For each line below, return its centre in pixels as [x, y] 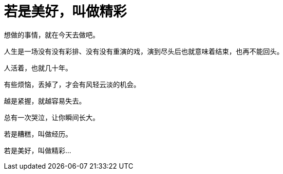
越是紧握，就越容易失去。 [45, 101]
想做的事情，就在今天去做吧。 [52, 35]
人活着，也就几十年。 [38, 68]
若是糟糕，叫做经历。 [38, 134]
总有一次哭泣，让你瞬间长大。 [52, 117]
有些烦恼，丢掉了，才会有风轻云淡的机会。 [72, 84]
